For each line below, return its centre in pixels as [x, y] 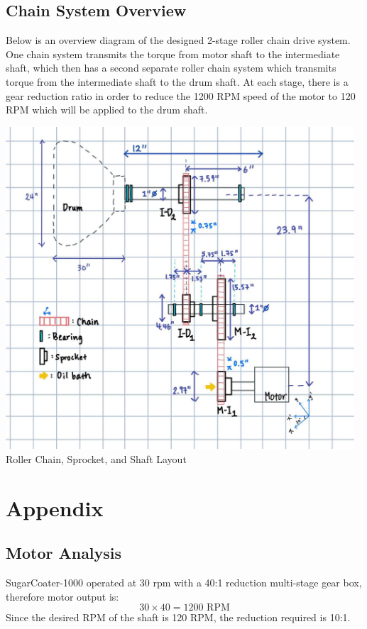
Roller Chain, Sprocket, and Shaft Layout [96, 458]
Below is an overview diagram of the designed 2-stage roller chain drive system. [178, 40]
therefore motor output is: [62, 596]
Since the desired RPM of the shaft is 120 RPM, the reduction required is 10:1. [178, 617]
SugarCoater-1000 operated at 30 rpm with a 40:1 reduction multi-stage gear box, [184, 582]
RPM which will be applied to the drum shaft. [107, 110]
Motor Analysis [64, 553]
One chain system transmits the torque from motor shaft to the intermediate [173, 54]
